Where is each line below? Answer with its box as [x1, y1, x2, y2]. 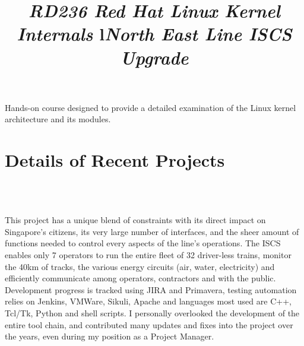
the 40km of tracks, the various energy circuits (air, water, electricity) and [5, 260, 275, 272]
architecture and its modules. [5, 113, 111, 125]
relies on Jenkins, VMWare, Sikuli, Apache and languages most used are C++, [5, 295, 292, 307]
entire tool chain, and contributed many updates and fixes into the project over [5, 318, 293, 331]
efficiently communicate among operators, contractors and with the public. [5, 272, 276, 284]
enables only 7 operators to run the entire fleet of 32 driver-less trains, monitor [5, 249, 292, 261]
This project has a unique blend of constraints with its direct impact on [5, 214, 266, 226]
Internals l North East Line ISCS [17, 21, 292, 46]
